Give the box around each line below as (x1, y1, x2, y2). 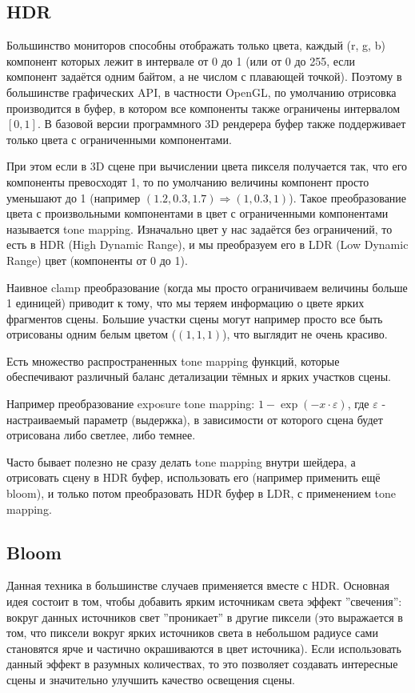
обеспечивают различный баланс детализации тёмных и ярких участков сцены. (6, 368, 391, 385)
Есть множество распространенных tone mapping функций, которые (6, 352, 340, 369)
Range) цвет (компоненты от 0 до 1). (6, 251, 188, 268)
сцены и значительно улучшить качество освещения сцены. (6, 671, 296, 687)
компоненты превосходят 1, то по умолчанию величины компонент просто (6, 173, 369, 190)
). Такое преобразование (289, 189, 407, 206)
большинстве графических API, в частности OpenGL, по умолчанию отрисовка (6, 83, 397, 100)
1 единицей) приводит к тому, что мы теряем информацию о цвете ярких (6, 294, 365, 311)
